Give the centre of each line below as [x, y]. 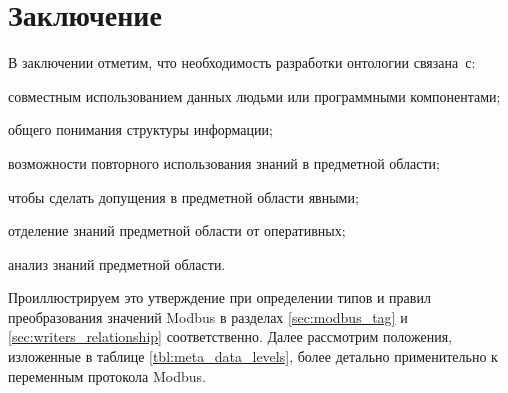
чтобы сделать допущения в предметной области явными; [183, 196]
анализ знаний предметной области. [117, 263]
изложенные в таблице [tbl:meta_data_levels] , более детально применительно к [253, 356]
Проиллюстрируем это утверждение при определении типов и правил [219, 297]
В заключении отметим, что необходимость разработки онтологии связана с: [242, 62]
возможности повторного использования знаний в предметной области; [224, 162]
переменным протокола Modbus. [107, 375]
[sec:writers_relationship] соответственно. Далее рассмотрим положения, [230, 336]
